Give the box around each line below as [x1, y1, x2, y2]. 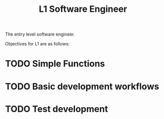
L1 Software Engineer [39, 3, 127, 15]
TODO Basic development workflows [5, 80, 160, 92]
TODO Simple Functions [5, 58, 105, 70]
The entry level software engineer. [5, 31, 75, 38]
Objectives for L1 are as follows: [5, 41, 70, 47]
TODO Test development [5, 103, 108, 115]
